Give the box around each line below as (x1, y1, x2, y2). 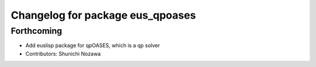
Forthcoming (11, 26, 63, 36)
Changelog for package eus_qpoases (11, 9, 196, 22)
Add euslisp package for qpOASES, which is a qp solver (25, 42, 160, 49)
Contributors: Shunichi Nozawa (25, 50, 101, 57)
